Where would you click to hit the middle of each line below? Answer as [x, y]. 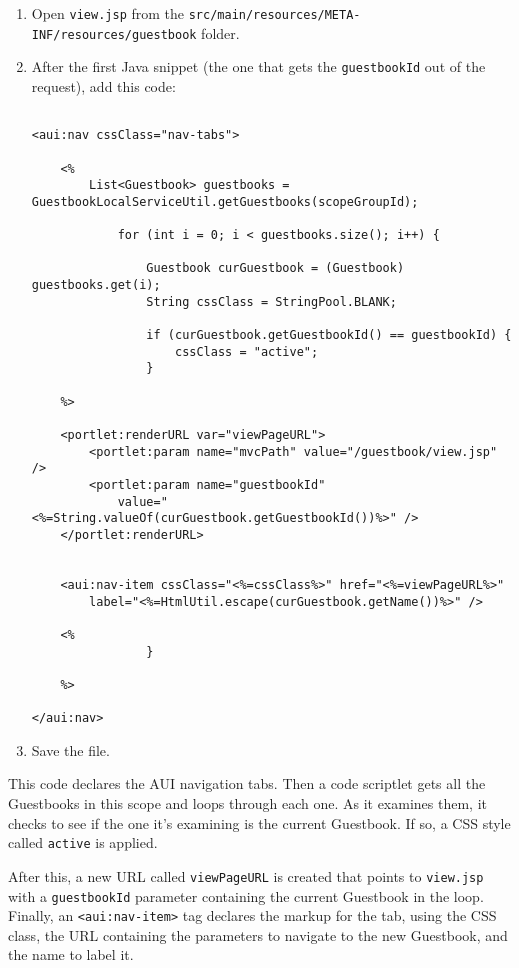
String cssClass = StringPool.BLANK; [271, 301]
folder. [220, 32]
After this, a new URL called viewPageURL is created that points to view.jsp [246, 875]
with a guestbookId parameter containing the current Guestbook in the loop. [246, 895]
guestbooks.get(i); [96, 285]
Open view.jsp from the [108, 13]
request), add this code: [103, 85]
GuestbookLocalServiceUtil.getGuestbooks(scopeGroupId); [225, 201]
